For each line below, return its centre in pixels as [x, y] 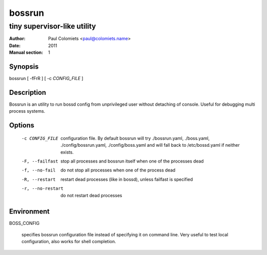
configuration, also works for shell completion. [69, 242]
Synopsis [24, 66]
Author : [17, 39]
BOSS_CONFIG [24, 223]
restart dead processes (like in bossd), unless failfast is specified [127, 179]
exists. [67, 152]
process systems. [27, 111]
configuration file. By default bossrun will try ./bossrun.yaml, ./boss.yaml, [135, 138]
